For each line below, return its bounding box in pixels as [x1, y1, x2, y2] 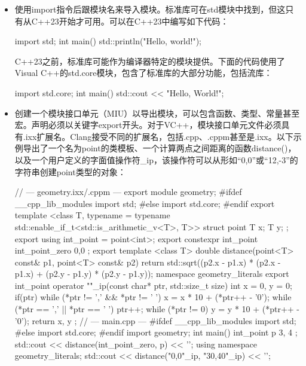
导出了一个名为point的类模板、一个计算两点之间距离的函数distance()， [23, 142, 296, 154]
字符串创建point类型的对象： [14, 165, 126, 178]
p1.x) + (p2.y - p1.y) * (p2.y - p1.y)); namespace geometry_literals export [14, 267, 289, 280]
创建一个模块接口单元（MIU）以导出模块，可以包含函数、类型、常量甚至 [14, 106, 300, 119]
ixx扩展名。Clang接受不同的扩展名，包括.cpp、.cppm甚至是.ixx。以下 [25, 130, 293, 142]
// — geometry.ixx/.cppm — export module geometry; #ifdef [14, 185, 242, 198]
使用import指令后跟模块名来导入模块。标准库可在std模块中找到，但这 [14, 3, 286, 15]
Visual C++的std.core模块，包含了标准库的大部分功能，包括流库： [14, 66, 273, 79]
